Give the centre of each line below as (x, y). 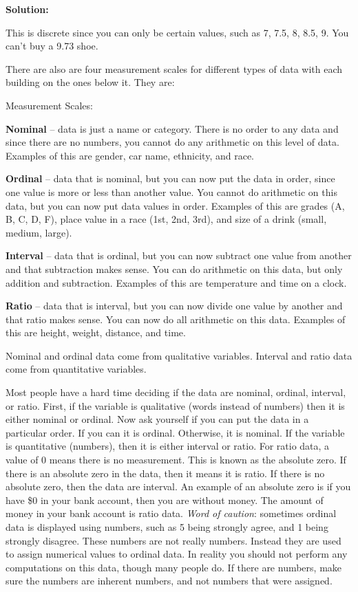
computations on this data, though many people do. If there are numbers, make (174, 567)
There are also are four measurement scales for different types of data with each (174, 68)
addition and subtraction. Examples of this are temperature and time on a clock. (176, 282)
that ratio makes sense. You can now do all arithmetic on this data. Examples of (176, 319)
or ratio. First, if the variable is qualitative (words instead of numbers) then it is (175, 405)
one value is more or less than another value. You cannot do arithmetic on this (171, 191)
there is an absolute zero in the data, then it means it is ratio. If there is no (165, 473)
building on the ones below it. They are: (90, 82)
